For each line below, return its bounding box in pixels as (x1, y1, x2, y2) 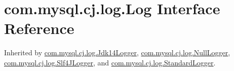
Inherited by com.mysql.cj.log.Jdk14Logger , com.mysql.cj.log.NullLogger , (4, 47, 230, 58)
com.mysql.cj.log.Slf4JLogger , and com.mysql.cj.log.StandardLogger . (4, 57, 216, 67)
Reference (4, 18, 74, 39)
